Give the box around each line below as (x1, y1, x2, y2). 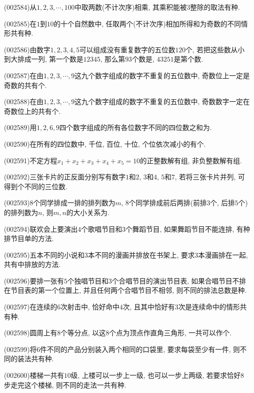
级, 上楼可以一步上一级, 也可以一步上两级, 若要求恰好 (70, 370, 241, 380)
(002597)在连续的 (4, 302, 57, 312)
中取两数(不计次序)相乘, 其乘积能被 (74, 2, 187, 12)
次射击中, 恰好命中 (60, 302, 120, 312)
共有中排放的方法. (4, 259, 61, 269)
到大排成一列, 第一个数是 (4, 54, 84, 64)
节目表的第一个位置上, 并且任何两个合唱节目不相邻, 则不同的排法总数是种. (10, 285, 247, 295)
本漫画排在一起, (198, 249, 248, 260)
